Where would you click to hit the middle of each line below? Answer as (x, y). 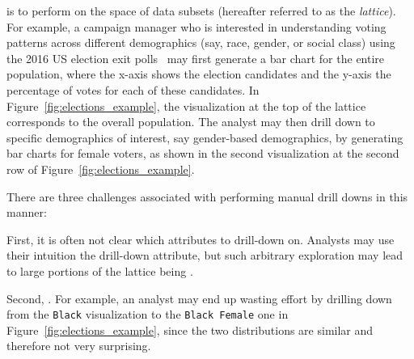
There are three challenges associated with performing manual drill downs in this (207, 196)
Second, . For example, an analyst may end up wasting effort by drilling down (199, 298)
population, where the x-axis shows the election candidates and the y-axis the (199, 74)
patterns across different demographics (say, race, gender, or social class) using (201, 42)
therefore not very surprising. (79, 346)
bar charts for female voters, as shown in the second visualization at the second (203, 153)
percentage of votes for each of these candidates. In (133, 89)
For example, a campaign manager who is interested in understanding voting (196, 26)
